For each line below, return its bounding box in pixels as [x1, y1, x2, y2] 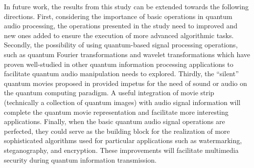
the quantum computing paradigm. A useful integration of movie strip [4, 87, 214, 98]
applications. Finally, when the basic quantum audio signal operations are [4, 116, 225, 126]
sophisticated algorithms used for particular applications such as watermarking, [4, 135, 242, 146]
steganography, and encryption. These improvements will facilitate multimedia [4, 145, 239, 155]
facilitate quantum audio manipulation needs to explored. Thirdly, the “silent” [4, 68, 239, 79]
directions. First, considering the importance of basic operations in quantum [4, 11, 232, 21]
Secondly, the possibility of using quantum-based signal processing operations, [4, 40, 238, 50]
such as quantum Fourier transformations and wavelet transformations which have [4, 49, 250, 59]
